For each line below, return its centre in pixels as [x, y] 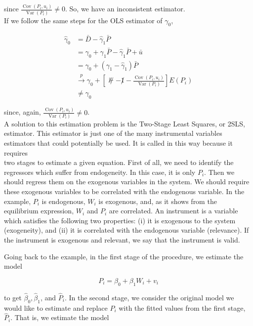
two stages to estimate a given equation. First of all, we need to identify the [119, 162]
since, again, [22, 112]
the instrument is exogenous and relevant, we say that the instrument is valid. [122, 239]
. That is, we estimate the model [60, 317]
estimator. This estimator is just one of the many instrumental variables [113, 133]
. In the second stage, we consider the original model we [149, 297]
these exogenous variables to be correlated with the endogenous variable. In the [124, 191]
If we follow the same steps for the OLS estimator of [83, 20]
